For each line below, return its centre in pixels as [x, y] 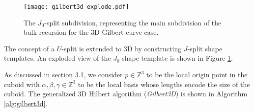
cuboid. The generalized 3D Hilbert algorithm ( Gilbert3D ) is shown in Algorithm [126, 94]
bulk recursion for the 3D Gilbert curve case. [91, 32]
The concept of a [29, 48]
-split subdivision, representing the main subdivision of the [133, 22]
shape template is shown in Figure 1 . [177, 58]
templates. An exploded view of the [57, 58]
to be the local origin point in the [197, 75]
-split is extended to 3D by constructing [122, 48]
